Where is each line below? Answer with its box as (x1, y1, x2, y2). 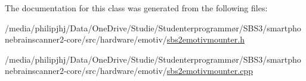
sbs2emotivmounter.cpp (166, 64, 253, 77)
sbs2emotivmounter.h (166, 33, 245, 46)
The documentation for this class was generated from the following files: (5, 2, 268, 14)
